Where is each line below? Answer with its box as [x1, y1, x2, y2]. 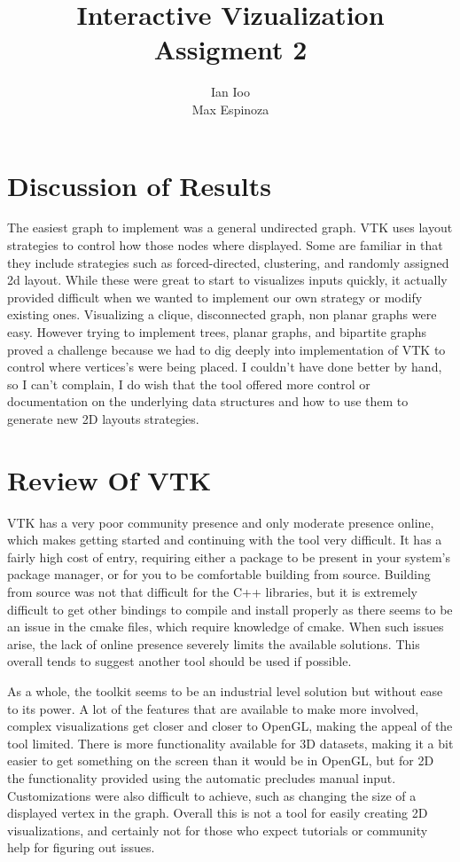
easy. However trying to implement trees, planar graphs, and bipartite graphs [7, 323, 427, 341]
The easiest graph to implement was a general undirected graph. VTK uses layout [7, 218, 453, 237]
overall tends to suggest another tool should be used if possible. [7, 652, 352, 670]
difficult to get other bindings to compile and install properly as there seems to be [7, 599, 453, 618]
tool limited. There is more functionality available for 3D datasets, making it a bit [7, 733, 454, 752]
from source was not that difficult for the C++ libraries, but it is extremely [7, 583, 417, 601]
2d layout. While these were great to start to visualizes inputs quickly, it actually [7, 270, 448, 289]
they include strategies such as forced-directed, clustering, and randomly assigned [7, 253, 449, 271]
